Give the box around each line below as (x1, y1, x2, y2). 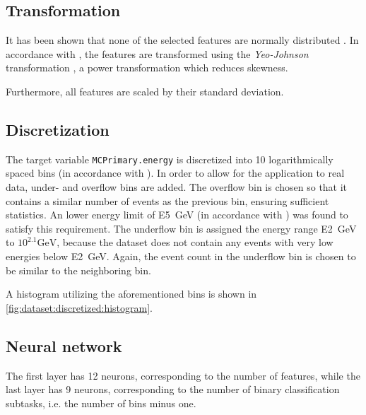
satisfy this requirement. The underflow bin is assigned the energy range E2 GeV (6, 221, 357, 235)
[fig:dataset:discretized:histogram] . (6, 300, 153, 315)
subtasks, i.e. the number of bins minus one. (6, 395, 196, 410)
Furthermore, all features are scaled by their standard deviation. (6, 83, 284, 98)
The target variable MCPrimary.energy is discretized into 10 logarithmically (6, 151, 333, 166)
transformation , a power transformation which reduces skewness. (6, 60, 288, 75)
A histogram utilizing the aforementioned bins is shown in (6, 286, 257, 301)
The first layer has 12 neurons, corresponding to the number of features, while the (6, 368, 360, 382)
